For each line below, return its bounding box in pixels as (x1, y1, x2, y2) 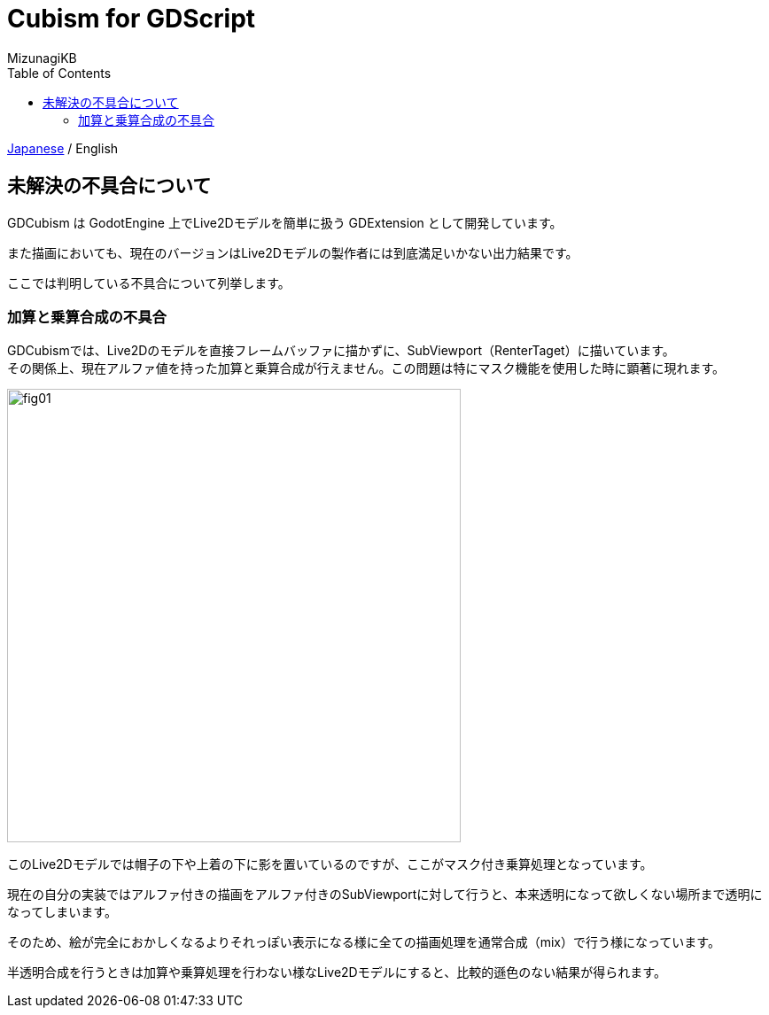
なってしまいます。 (7, 904, 117, 920)
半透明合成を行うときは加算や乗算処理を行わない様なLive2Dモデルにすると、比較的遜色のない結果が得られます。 (7, 965, 666, 980)
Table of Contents (7, 65, 112, 81)
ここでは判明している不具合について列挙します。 (7, 275, 291, 291)
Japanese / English (7, 140, 119, 156)
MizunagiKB (7, 50, 77, 66)
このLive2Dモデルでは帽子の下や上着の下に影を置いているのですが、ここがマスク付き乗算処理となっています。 (7, 856, 653, 872)
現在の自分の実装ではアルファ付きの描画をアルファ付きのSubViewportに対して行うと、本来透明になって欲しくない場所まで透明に (7, 887, 763, 903)
